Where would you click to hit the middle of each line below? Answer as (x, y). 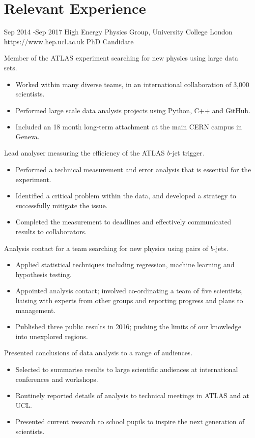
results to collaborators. (51, 232)
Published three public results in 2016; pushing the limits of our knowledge (128, 327)
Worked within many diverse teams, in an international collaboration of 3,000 (132, 84)
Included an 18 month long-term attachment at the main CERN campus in (129, 127)
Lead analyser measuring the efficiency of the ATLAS (85, 153)
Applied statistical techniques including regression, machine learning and (125, 265)
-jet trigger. (187, 153)
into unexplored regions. (52, 336)
